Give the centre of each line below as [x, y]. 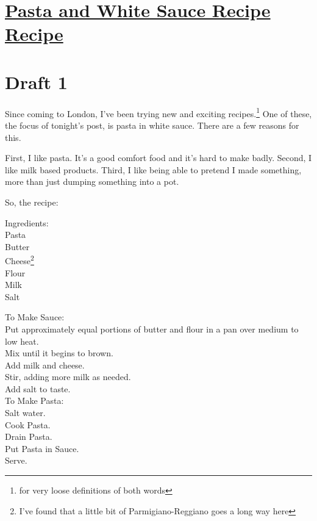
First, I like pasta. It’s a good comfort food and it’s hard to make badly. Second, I [158, 158]
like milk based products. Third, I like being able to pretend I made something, [153, 169]
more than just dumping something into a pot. [92, 181]
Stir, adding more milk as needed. [68, 377]
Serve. [16, 460]
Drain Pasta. [29, 437]
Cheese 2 [20, 260]
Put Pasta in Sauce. [42, 448]
